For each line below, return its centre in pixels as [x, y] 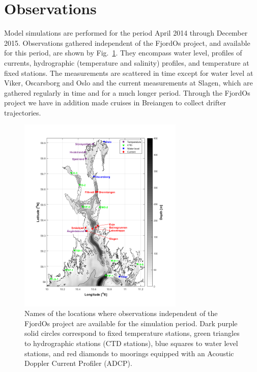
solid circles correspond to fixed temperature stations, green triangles [132, 333]
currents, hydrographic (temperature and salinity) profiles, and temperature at [127, 62]
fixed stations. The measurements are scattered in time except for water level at [129, 73]
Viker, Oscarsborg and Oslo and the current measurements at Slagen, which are [128, 83]
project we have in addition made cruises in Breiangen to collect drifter [115, 103]
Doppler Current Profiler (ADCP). [78, 363]
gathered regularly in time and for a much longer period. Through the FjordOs [127, 92]
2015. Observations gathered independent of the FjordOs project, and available [127, 42]
